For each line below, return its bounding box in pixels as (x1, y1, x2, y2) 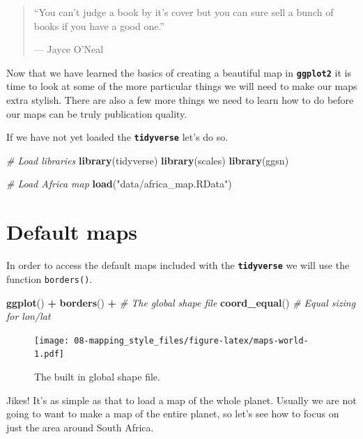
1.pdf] (34, 349, 64, 360)
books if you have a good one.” (33, 18, 164, 33)
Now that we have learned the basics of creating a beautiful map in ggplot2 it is (6, 65, 351, 79)
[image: (34, 335, 70, 346)
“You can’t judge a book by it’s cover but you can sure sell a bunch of (33, 5, 334, 19)
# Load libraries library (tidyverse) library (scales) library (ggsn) (6, 153, 289, 167)
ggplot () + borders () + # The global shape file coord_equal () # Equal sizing (6, 295, 356, 309)
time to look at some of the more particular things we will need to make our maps (6, 79, 357, 93)
